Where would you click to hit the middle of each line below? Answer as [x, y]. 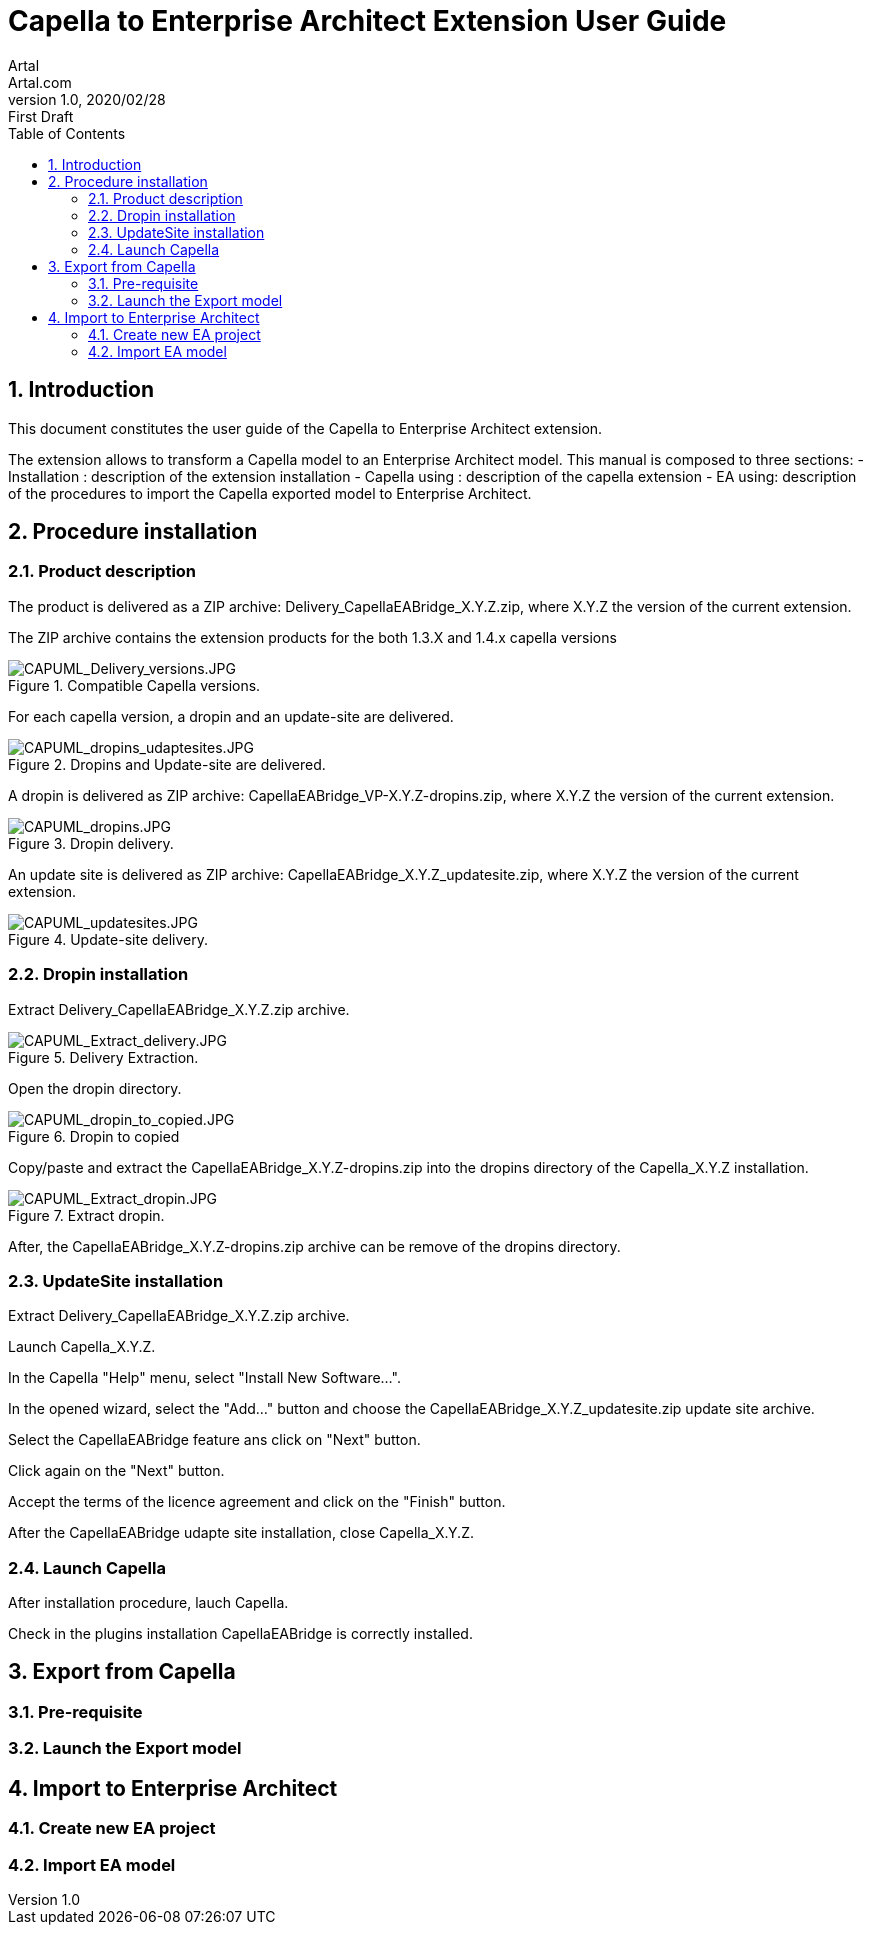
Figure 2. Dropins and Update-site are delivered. [167, 764]
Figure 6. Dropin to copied [94, 1136]
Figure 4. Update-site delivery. [108, 939]
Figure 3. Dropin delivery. [91, 843]
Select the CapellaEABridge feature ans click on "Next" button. [214, 1440]
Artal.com [40, 82]
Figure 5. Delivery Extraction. [103, 1057]
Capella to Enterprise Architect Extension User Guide [367, 21]
